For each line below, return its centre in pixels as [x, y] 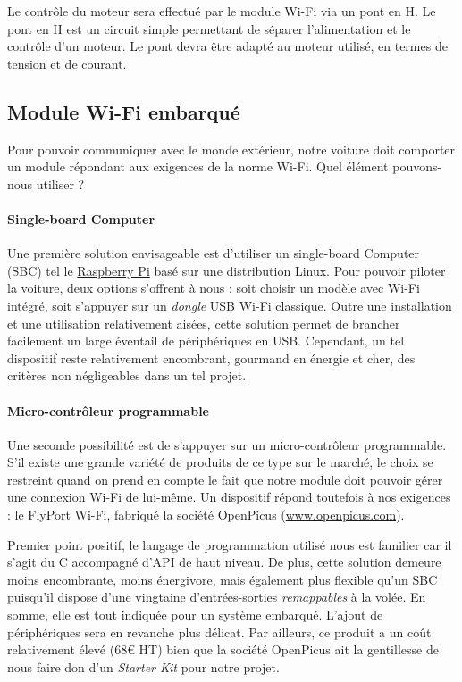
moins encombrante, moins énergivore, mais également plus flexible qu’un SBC [223, 579]
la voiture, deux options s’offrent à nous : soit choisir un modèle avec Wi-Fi [214, 288]
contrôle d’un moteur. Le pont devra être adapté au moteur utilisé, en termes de [227, 46]
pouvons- [417, 166]
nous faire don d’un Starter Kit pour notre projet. [143, 666]
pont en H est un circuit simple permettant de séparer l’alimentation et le [209, 28]
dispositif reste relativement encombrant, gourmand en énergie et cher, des [211, 358]
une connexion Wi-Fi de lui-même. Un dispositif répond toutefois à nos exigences [229, 497]
